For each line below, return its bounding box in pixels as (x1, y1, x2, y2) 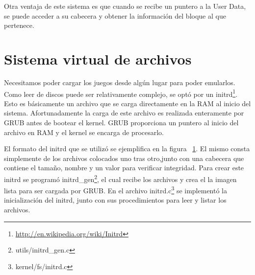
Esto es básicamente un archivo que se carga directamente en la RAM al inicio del (4, 98, 251, 108)
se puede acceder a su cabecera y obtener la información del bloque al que (4, 10, 226, 21)
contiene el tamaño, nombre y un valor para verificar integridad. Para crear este (4, 162, 244, 173)
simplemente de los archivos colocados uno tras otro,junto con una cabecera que (4, 153, 244, 163)
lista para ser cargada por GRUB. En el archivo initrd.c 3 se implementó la (4, 184, 227, 195)
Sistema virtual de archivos (4, 48, 192, 69)
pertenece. (4, 20, 34, 30)
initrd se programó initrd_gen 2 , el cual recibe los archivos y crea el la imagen (4, 172, 237, 184)
